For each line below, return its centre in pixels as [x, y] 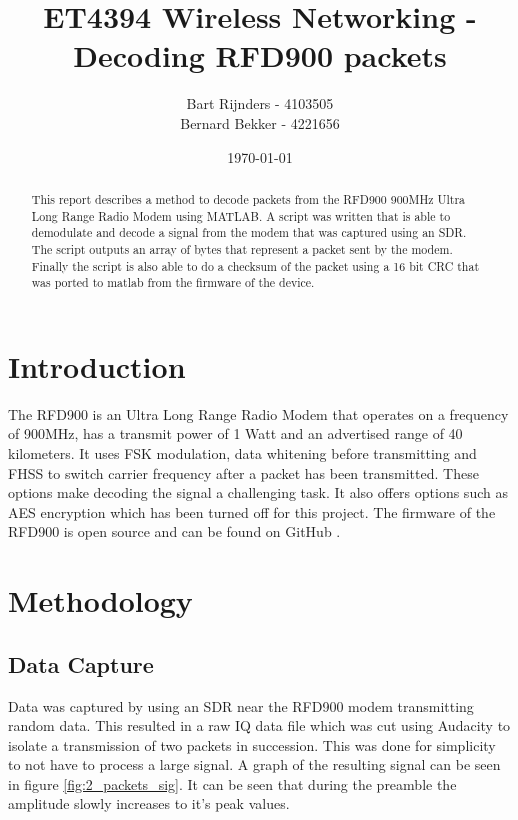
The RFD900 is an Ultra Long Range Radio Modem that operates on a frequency [258, 413]
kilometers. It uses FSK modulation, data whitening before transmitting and [242, 452]
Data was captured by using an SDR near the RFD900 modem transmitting [241, 705]
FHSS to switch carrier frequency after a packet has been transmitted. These [243, 472]
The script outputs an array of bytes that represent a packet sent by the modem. [242, 248]
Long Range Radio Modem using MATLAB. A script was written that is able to [241, 215]
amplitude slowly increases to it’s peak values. [149, 803]
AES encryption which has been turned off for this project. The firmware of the [252, 511]
